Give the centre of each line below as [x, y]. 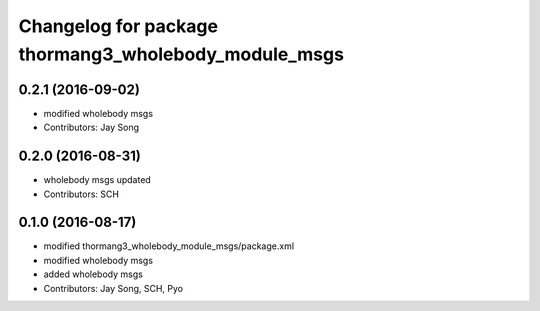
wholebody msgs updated [97, 180]
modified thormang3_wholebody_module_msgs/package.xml [169, 246]
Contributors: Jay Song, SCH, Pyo [113, 288]
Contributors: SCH [81, 194]
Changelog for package [118, 26]
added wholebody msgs [93, 274]
